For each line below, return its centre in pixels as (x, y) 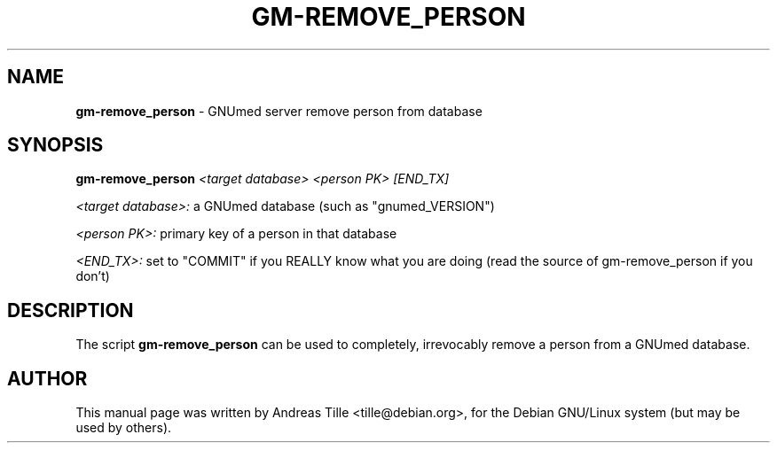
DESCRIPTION (71, 310)
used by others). (124, 428)
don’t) (93, 276)
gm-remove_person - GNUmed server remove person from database (279, 111)
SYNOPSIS (55, 145)
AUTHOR (47, 378)
